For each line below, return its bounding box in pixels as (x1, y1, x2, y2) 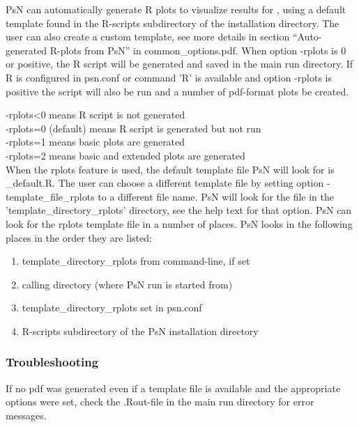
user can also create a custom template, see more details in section (6, 29, 290, 44)
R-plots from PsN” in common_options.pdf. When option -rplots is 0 (49, 42, 346, 57)
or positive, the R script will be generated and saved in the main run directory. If (6, 56, 353, 71)
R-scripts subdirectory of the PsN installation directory (22, 323, 259, 338)
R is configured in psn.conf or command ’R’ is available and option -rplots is (6, 70, 332, 84)
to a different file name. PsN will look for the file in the (98, 189, 335, 203)
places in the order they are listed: (6, 230, 152, 244)
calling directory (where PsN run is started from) (22, 277, 233, 291)
